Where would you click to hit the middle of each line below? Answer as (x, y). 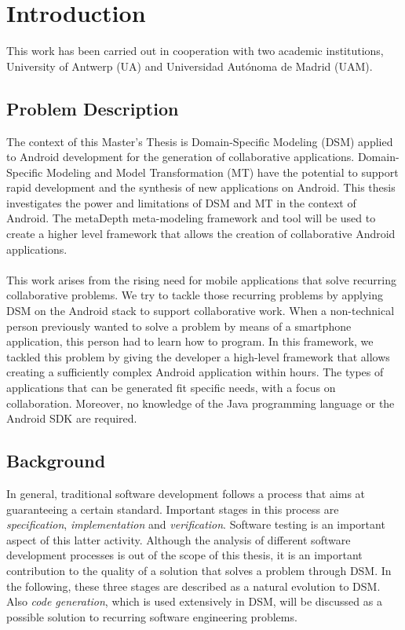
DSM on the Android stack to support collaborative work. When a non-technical (201, 311)
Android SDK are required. (72, 418)
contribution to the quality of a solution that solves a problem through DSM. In (199, 570)
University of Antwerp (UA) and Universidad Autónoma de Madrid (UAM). (190, 66)
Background (56, 461)
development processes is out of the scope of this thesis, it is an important (184, 555)
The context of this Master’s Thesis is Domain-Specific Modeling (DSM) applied (200, 141)
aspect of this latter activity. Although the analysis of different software (179, 539)
